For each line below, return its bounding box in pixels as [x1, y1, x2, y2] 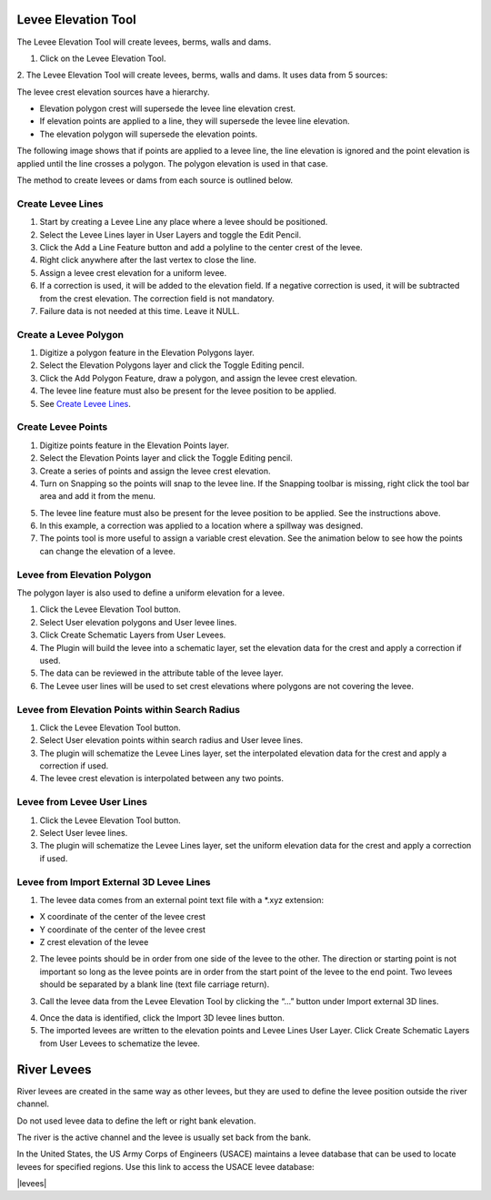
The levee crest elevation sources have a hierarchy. [16, 86, 210, 97]
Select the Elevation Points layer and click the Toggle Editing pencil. [39, 453, 293, 463]
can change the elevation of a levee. [39, 545, 176, 556]
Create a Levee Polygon [16, 328, 125, 341]
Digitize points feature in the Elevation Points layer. [39, 440, 229, 451]
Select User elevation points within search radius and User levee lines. [39, 735, 304, 746]
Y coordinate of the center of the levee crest [39, 924, 206, 935]
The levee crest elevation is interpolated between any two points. [39, 773, 284, 784]
